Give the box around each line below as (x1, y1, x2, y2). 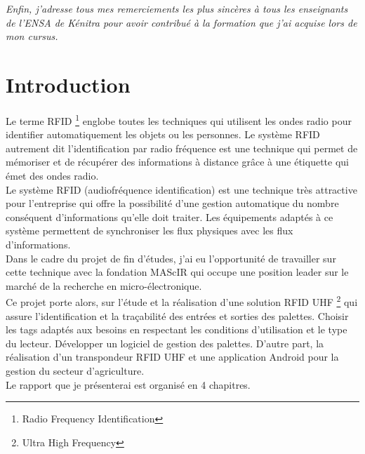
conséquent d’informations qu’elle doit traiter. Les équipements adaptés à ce (6, 209, 333, 224)
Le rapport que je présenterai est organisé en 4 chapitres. (6, 377, 251, 392)
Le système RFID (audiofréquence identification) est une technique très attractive (6, 182, 357, 196)
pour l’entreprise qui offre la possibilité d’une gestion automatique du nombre (6, 196, 339, 211)
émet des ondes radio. (6, 168, 99, 182)
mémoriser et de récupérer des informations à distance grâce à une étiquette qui (6, 154, 349, 169)
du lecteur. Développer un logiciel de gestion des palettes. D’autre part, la (6, 335, 324, 350)
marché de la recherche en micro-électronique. (6, 278, 202, 293)
